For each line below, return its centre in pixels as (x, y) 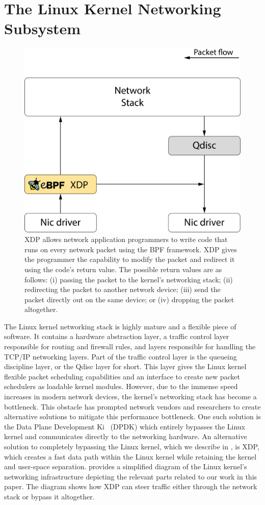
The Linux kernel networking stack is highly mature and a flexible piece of (120, 326)
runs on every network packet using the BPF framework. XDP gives (131, 249)
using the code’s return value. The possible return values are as (123, 269)
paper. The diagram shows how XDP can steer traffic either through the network (131, 486)
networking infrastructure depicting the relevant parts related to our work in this (131, 476)
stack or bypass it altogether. (49, 496)
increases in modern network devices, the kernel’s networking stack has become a (130, 396)
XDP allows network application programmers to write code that (126, 239)
